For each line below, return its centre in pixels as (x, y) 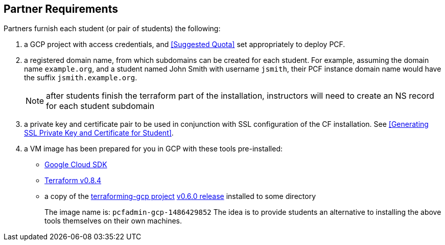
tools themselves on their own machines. (113, 221)
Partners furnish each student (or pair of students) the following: (112, 29)
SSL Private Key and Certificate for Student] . (99, 133)
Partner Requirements (61, 9)
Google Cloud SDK (76, 165)
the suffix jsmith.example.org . (81, 78)
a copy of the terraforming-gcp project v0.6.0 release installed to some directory (180, 196)
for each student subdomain (100, 106)
